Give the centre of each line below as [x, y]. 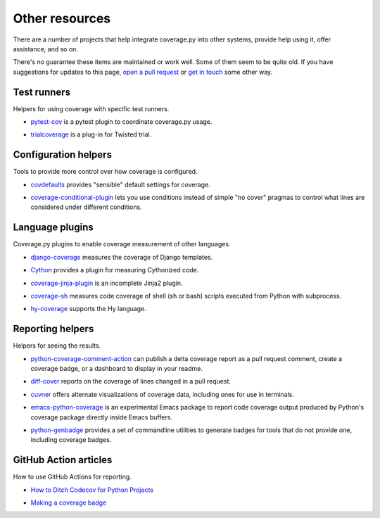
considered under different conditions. [86, 207]
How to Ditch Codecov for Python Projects [92, 490]
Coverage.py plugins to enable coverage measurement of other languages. [122, 244]
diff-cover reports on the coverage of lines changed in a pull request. [131, 381]
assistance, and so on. [46, 49]
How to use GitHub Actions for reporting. [72, 477]
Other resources [62, 18]
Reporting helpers [53, 329]
